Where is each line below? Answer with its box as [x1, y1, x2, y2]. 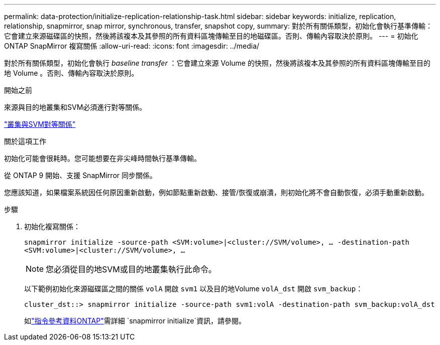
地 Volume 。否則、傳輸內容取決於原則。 [4, 69, 139, 77]
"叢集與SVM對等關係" [4, 120, 76, 128]
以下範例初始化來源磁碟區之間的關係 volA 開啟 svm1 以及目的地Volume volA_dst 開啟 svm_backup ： [24, 284, 363, 293]
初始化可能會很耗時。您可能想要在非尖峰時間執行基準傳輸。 [4, 154, 201, 162]
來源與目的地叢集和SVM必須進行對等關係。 [4, 103, 147, 111]
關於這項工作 [4, 137, 46, 145]
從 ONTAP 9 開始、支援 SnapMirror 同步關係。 [4, 171, 157, 180]
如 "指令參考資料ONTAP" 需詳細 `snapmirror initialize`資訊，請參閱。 [24, 316, 246, 325]
